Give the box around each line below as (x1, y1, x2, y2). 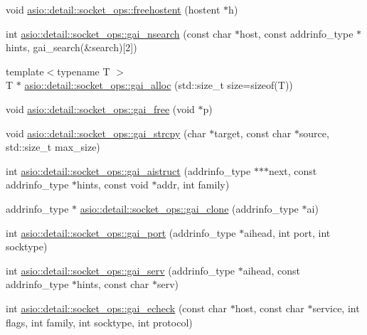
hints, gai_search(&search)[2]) (6, 40, 137, 55)
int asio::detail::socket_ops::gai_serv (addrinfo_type (6, 262, 235, 277)
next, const (268, 163, 317, 178)
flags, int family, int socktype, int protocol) (6, 314, 193, 329)
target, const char (214, 125, 292, 140)
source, (299, 125, 329, 140)
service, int (312, 300, 360, 315)
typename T (57, 63, 110, 78)
